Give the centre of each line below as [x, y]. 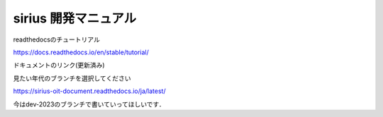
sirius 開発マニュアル [75, 18]
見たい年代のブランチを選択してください [72, 78]
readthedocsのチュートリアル [57, 39]
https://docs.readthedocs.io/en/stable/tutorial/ [81, 52]
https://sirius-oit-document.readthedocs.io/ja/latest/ [89, 91]
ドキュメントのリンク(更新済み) [59, 65]
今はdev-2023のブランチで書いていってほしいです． [89, 104]
